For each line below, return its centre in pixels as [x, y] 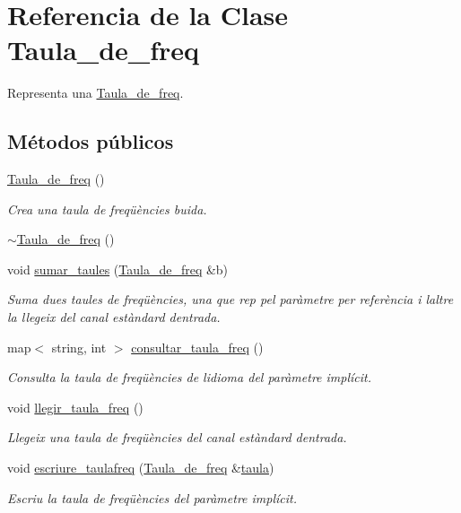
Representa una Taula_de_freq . [96, 93]
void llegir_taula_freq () [75, 407]
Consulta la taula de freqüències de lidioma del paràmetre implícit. [190, 377]
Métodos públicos [91, 141]
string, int [79, 347]
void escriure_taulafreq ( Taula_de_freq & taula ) [141, 468]
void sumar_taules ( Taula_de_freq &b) [118, 269]
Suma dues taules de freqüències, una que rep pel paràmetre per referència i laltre [230, 299]
